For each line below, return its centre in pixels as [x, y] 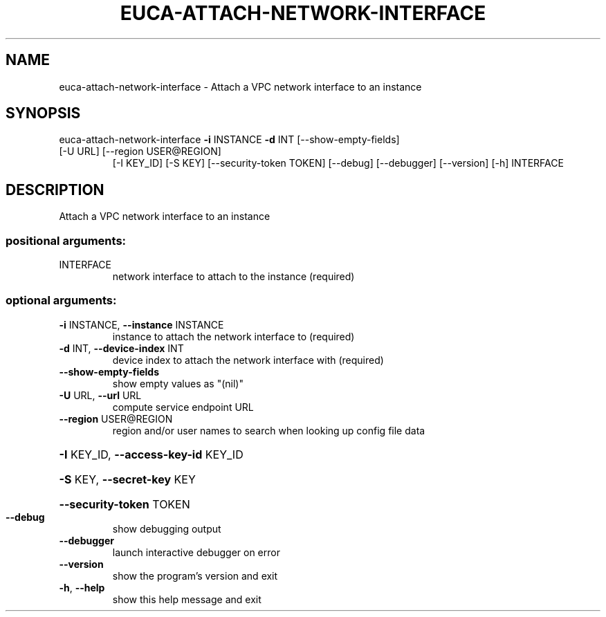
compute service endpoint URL [183, 407]
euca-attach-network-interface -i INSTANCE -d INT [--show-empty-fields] [229, 140]
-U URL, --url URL [100, 395]
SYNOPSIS [43, 113]
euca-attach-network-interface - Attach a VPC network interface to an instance [240, 86]
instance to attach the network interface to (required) [233, 336]
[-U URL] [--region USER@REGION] [140, 151]
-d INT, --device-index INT [121, 348]
